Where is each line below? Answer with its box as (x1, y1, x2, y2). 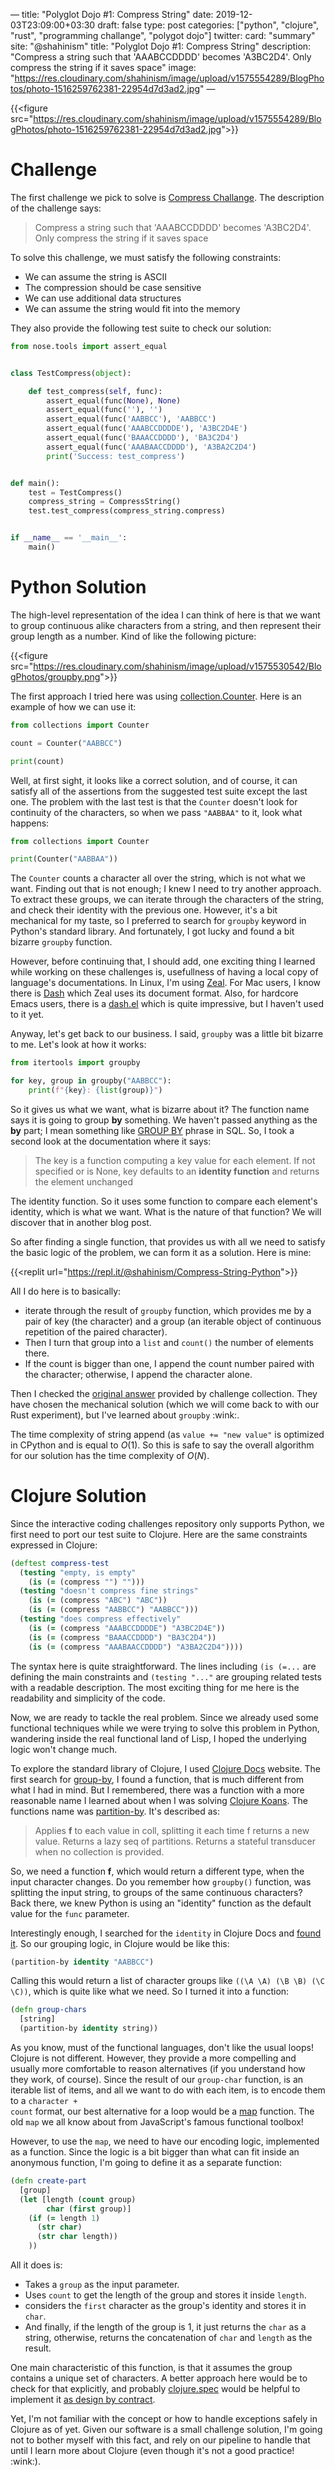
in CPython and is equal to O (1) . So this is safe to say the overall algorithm (10, 1439, 315, 1451)
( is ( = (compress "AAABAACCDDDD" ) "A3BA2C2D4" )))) (28, 1642, 244, 1652)
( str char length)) (36, 2232, 118, 2242)
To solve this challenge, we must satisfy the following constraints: (10, 251, 282, 263)
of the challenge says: (10, 202, 102, 214)
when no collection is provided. (34, 1845, 165, 1858)
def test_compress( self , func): (28, 386, 163, 396)
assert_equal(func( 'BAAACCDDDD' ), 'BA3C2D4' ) (46, 433, 240, 443)
